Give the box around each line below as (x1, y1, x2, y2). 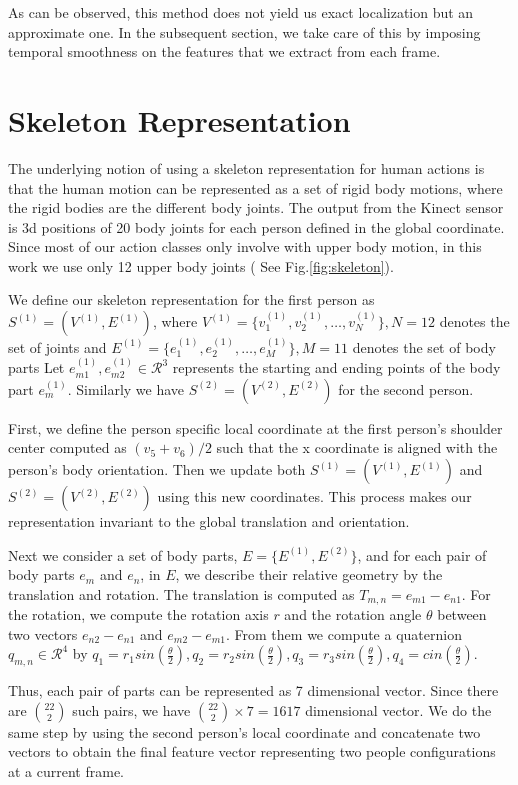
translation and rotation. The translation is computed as (8, 583, 355, 604)
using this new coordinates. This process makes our (157, 486, 472, 507)
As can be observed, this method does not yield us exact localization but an (8, 2, 474, 22)
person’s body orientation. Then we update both (8, 459, 306, 480)
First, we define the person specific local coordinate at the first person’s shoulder (8, 417, 503, 438)
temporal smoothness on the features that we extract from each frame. (8, 41, 441, 62)
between (437, 604, 487, 625)
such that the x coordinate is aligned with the (216, 437, 498, 458)
